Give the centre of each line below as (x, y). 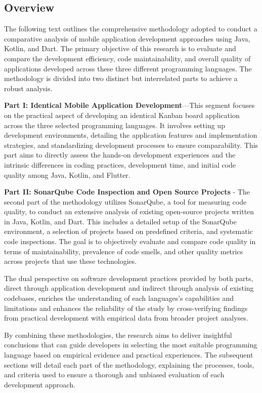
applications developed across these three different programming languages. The (128, 68)
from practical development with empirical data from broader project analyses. (126, 318)
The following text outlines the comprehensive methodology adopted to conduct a (131, 29)
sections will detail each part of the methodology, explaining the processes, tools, (129, 364)
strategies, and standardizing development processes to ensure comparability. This (131, 145)
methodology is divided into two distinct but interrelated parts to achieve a (121, 78)
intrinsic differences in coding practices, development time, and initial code (120, 164)
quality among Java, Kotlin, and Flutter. (67, 174)
